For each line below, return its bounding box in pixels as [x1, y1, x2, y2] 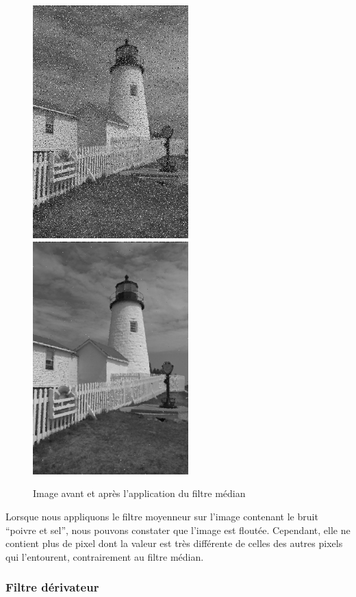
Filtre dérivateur [5, 579, 99, 596]
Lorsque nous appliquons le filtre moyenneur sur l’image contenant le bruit [5, 509, 318, 524]
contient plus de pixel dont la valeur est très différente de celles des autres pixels [5, 536, 343, 550]
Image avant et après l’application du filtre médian [33, 486, 246, 500]
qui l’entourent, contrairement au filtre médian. [5, 549, 204, 563]
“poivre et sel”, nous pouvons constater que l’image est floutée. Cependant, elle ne [5, 522, 351, 537]
